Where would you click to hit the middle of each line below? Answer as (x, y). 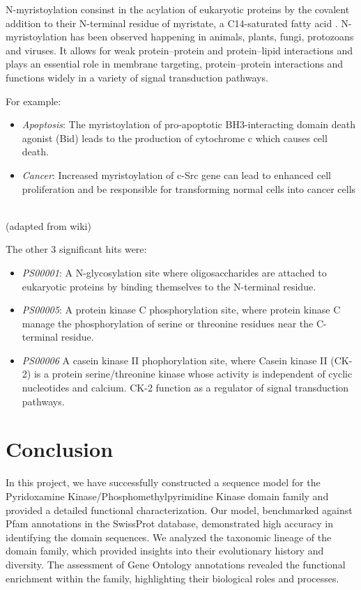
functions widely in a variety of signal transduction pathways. (137, 77)
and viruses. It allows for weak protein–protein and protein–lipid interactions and (179, 50)
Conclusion (60, 449)
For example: (33, 101)
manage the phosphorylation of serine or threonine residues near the (168, 323)
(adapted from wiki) (48, 225)
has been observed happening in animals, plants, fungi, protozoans (212, 37)
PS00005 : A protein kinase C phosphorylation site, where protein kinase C (181, 310)
